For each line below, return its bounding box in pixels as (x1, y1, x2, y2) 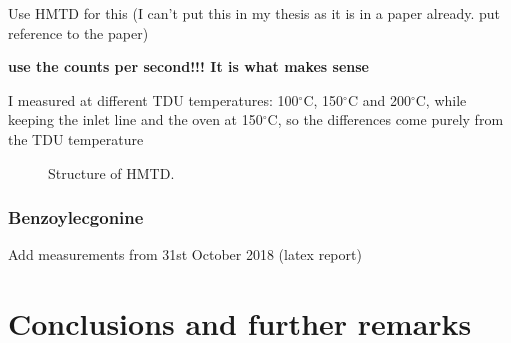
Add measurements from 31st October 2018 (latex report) (8, 244, 362, 265)
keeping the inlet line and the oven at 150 (8, 109, 263, 130)
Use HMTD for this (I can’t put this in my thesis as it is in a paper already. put (8, 3, 501, 23)
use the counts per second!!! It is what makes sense (8, 56, 370, 77)
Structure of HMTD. (48, 162, 175, 183)
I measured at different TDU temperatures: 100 (8, 89, 299, 110)
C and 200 (347, 89, 411, 110)
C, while (415, 89, 467, 110)
